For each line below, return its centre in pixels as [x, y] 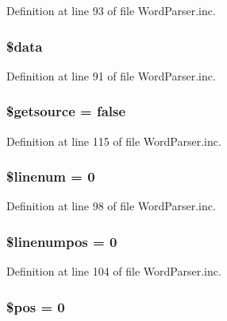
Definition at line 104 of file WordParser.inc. [114, 271]
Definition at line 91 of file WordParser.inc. [111, 75]
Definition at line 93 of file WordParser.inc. [111, 10]
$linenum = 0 [51, 176]
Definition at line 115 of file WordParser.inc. [114, 141]
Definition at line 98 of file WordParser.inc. [111, 206]
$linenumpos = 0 [62, 241]
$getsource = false [66, 111]
